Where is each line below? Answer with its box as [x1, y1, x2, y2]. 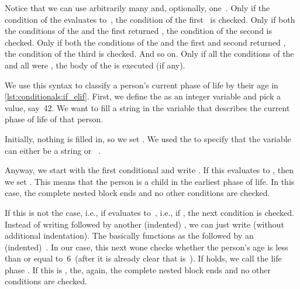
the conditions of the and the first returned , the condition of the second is [5, 25, 273, 37]
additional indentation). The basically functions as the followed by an [5, 229, 254, 242]
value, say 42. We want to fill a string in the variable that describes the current [5, 101, 290, 113]
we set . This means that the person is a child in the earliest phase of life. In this [5, 175, 295, 187]
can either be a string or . [5, 144, 101, 156]
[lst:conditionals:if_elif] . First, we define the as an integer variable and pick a [5, 90, 281, 102]
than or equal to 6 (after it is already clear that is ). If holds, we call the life [5, 252, 282, 264]
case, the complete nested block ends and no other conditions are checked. [5, 187, 270, 199]
